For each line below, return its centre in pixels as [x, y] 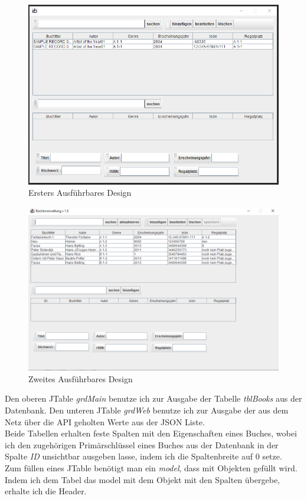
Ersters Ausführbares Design [80, 193]
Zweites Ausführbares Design [81, 378]
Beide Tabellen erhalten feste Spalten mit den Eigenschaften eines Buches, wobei [151, 433]
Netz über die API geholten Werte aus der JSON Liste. [105, 421]
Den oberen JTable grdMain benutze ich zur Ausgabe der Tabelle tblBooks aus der [153, 398]
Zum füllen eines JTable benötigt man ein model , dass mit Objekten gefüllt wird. [151, 468]
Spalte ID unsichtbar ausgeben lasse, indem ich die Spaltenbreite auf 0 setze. [143, 456]
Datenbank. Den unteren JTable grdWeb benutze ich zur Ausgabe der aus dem [147, 410]
